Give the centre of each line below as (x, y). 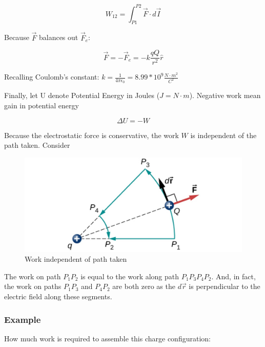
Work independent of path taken (76, 259)
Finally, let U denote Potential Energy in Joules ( (82, 95)
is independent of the (223, 135)
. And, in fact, (233, 276)
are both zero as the (144, 286)
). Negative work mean (225, 95)
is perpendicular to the (225, 286)
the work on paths (33, 286)
